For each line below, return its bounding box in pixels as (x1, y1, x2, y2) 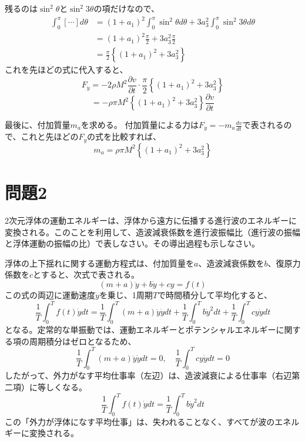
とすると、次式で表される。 (33, 268, 140, 281)
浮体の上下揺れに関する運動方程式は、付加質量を (5, 257, 194, 269)
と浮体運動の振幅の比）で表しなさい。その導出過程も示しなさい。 (5, 237, 260, 249)
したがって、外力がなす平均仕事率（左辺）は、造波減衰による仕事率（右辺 (5, 369, 292, 382)
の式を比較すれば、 (87, 130, 162, 143)
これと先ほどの (21, 130, 79, 143)
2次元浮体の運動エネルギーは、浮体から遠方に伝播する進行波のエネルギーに (5, 214, 297, 227)
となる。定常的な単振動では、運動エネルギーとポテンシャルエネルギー (5, 323, 276, 335)
